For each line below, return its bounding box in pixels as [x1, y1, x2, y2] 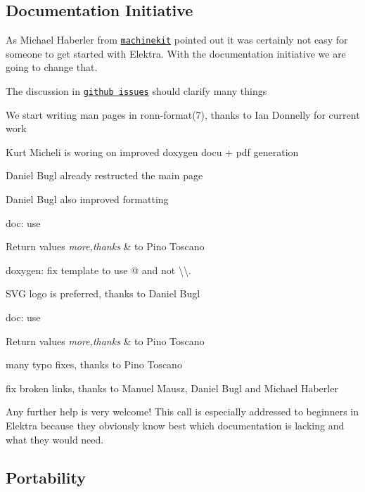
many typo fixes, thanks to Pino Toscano [6, 357, 182, 372]
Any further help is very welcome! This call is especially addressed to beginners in [6, 404, 359, 419]
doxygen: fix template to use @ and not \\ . [6, 262, 191, 277]
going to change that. [6, 60, 98, 75]
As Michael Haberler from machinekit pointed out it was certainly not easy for [6, 32, 348, 47]
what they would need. [6, 432, 104, 446]
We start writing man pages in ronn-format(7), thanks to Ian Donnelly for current [6, 107, 360, 122]
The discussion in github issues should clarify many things [6, 84, 267, 98]
